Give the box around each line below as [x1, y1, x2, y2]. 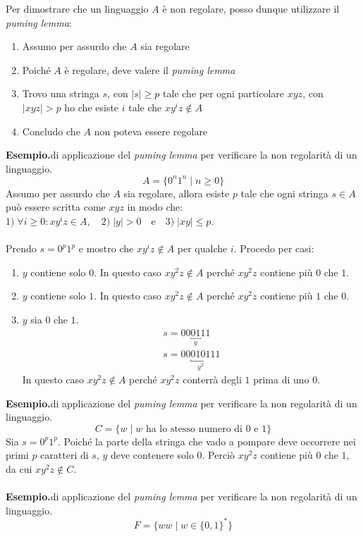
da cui [6, 462, 32, 476]
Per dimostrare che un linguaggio [6, 1, 149, 16]
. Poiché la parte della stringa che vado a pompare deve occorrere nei [58, 433, 356, 448]
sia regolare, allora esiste [123, 185, 230, 200]
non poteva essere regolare [94, 123, 208, 138]
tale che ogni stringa [240, 185, 328, 200]
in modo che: [127, 199, 183, 214]
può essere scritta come [6, 199, 106, 214]
